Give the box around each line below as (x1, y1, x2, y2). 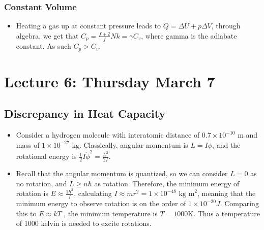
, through (211, 20, 241, 31)
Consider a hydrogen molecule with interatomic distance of (16, 129, 200, 140)
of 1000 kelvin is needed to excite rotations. (16, 218, 152, 228)
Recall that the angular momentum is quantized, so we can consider (16, 168, 228, 179)
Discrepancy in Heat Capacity (4, 106, 166, 121)
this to (16, 208, 37, 218)
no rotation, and (16, 178, 67, 188)
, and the (212, 139, 241, 150)
